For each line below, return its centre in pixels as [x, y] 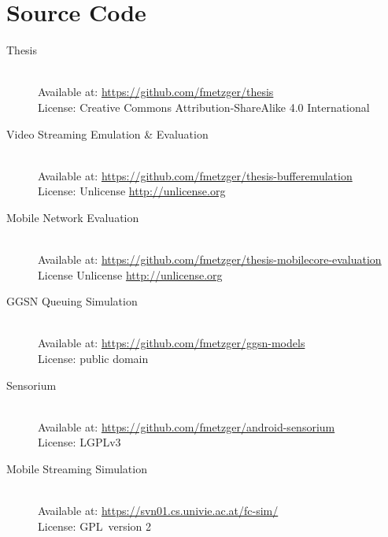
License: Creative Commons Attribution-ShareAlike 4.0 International [204, 107]
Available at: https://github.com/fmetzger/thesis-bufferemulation [195, 175]
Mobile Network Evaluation [73, 217]
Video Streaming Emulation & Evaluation [107, 133]
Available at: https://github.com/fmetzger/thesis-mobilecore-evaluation [210, 259]
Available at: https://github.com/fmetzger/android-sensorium [187, 426]
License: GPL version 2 [94, 526]
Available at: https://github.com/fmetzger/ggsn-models [172, 343]
